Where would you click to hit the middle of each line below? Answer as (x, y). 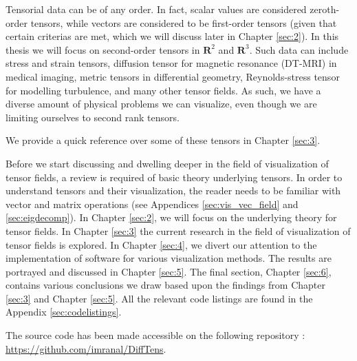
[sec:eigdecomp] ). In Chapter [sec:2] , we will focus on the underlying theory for (171, 217)
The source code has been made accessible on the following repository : (155, 335)
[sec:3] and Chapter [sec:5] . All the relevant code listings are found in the (159, 298)
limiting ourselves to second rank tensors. (93, 117)
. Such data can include (299, 49)
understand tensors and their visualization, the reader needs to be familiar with (173, 190)
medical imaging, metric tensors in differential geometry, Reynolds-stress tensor (173, 76)
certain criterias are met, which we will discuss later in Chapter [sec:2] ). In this (172, 36)
